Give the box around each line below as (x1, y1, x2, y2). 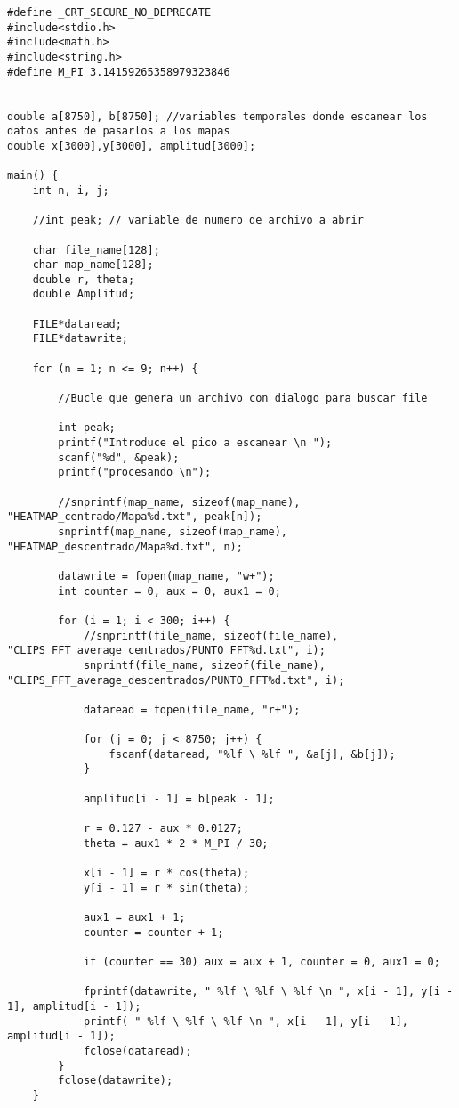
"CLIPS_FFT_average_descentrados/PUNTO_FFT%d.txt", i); (7, 673, 345, 687)
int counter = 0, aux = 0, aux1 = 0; (58, 584, 281, 598)
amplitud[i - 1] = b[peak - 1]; (83, 792, 275, 805)
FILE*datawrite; (32, 332, 129, 346)
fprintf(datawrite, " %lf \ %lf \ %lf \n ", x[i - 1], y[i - (83, 985, 454, 998)
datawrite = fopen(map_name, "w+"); (58, 569, 275, 583)
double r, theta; (32, 273, 135, 286)
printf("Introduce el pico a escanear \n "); (58, 436, 333, 450)
